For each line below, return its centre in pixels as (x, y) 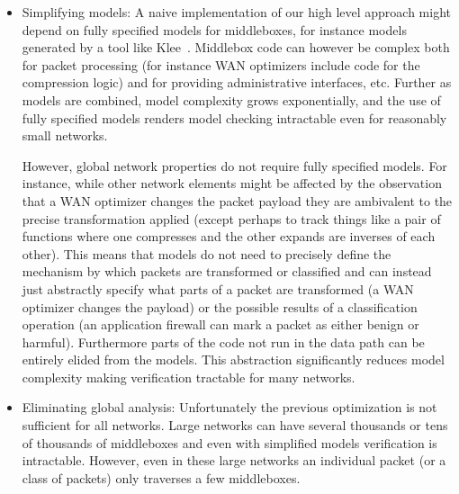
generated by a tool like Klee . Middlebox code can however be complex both (236, 47)
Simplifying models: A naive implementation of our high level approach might (236, 12)
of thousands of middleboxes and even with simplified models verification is (229, 442)
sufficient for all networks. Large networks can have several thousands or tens (235, 425)
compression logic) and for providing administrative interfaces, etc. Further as (237, 82)
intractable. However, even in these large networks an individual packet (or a (234, 460)
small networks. (65, 135)
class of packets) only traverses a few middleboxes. (161, 477)
